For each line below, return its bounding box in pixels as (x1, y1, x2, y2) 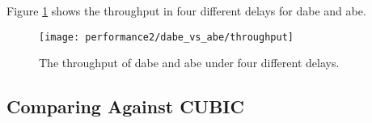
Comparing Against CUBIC (6, 94, 244, 119)
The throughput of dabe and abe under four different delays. (39, 54, 340, 71)
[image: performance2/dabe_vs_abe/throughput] (39, 31, 294, 43)
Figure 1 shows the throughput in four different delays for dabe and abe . (6, 2, 366, 19)
